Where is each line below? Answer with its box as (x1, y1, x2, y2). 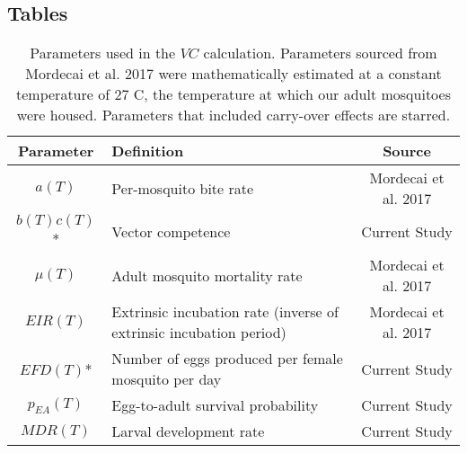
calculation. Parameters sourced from (203, 42, 437, 64)
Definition (111, 140, 184, 162)
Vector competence (111, 221, 231, 243)
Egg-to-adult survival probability (111, 395, 319, 416)
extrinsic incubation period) (111, 322, 286, 343)
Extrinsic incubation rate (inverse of (111, 301, 339, 323)
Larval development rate (111, 421, 265, 442)
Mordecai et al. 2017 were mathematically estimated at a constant (25, 63, 442, 84)
